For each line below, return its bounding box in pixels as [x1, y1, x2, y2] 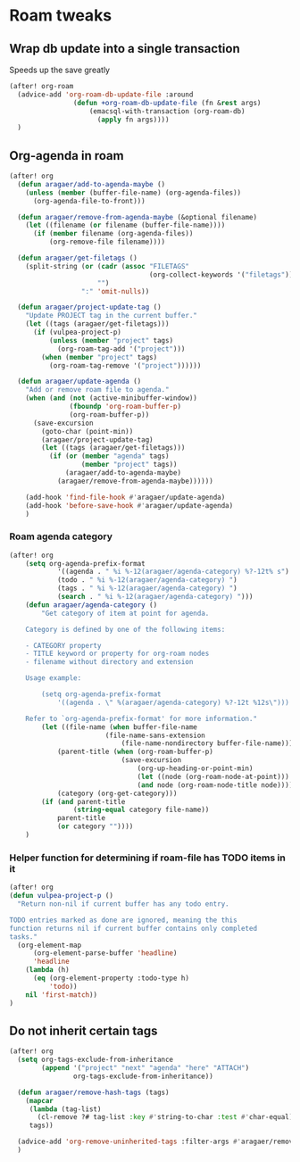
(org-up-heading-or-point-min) [137, 764, 254, 773]
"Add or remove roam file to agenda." [25, 386, 170, 394]
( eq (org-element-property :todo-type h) [32, 974, 190, 983]
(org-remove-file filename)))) [48, 237, 166, 246]
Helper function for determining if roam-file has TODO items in [9, 851, 286, 864]
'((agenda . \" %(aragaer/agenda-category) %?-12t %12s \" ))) [56, 698, 290, 707]
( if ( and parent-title [41, 797, 126, 806]
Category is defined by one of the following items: [25, 625, 226, 634]
